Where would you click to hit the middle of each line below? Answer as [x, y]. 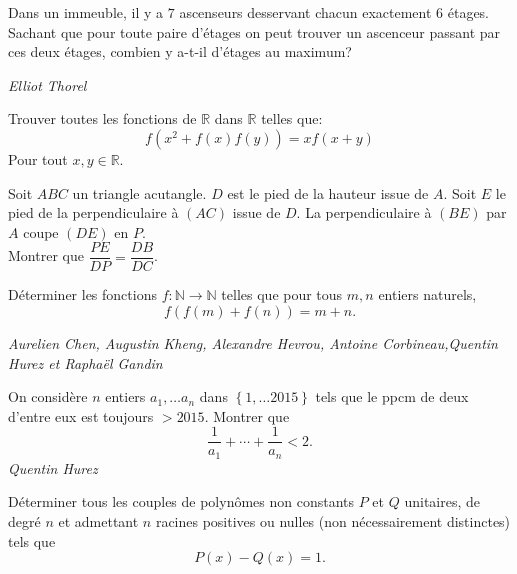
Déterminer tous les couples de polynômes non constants [181, 501]
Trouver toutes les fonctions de [102, 118]
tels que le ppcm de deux [392, 396]
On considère [48, 396]
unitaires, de [442, 501]
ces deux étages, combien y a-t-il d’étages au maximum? [180, 51]
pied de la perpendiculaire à [93, 212]
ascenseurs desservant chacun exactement [305, 12]
